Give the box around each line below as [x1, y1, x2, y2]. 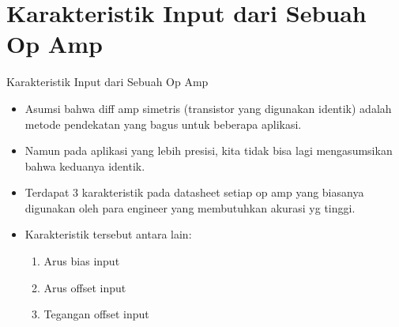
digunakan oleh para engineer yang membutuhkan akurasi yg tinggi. [24, 199, 356, 216]
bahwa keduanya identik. [24, 157, 145, 174]
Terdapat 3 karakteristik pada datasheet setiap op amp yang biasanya [24, 184, 364, 201]
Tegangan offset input [43, 306, 149, 322]
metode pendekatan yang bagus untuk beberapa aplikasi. [24, 115, 302, 132]
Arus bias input [43, 253, 120, 269]
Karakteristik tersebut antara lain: [24, 226, 192, 242]
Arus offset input [43, 279, 126, 295]
